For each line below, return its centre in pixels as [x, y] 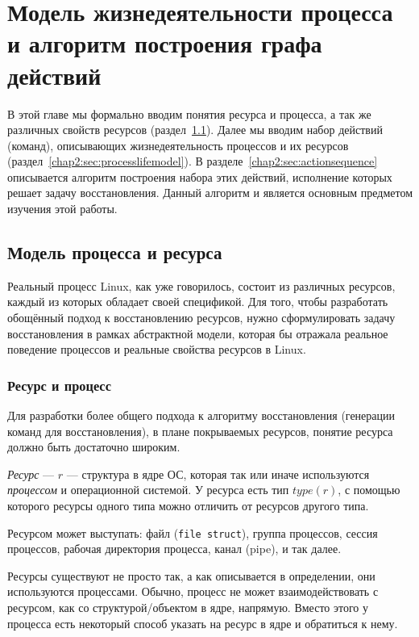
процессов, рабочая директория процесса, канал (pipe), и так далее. [174, 549]
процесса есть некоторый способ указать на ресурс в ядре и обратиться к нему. [203, 623]
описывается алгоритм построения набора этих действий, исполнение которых [200, 176]
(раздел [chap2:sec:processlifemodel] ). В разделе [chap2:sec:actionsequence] [193, 161]
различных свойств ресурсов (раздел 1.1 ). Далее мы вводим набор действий [195, 130]
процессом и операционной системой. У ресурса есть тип [148, 490]
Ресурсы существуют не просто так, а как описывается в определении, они [191, 575]
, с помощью [369, 490]
